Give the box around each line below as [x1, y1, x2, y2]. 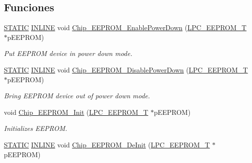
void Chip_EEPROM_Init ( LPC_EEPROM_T [4, 107, 149, 117]
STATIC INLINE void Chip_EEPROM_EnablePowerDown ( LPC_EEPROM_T [4, 22, 247, 33]
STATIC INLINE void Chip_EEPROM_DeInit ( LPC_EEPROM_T [4, 139, 210, 149]
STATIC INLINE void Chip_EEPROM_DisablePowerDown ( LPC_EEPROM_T [4, 64, 248, 74]
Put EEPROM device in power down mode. [4, 48, 133, 58]
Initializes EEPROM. [4, 123, 67, 133]
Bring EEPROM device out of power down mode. [4, 91, 150, 101]
